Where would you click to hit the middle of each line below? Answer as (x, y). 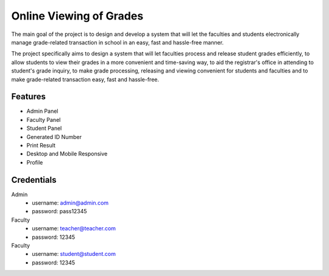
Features (28, 97)
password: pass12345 (60, 211)
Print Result (41, 145)
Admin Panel (42, 111)
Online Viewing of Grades (77, 16)
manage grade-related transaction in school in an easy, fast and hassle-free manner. (118, 42)
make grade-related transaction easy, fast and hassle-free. (85, 79)
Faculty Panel (44, 119)
